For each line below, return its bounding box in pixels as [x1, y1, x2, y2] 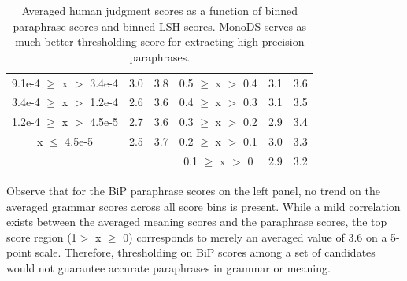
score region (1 [6, 228, 77, 245]
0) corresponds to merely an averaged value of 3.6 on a [123, 228, 387, 245]
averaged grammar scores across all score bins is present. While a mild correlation [6, 198, 401, 214]
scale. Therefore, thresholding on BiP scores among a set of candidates [35, 244, 376, 261]
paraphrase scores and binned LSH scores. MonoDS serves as [13, 17, 307, 34]
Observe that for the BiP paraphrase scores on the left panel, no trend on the [6, 183, 380, 199]
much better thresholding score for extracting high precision [15, 33, 305, 50]
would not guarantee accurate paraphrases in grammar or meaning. [6, 260, 331, 276]
